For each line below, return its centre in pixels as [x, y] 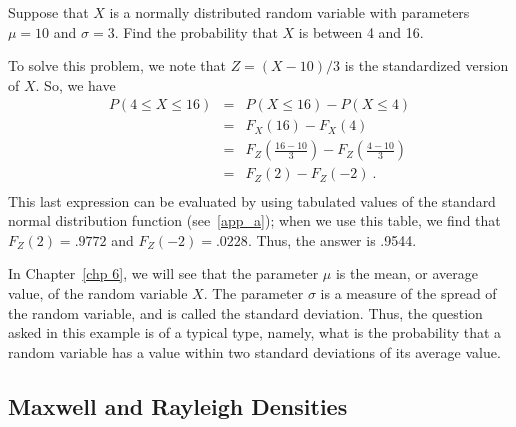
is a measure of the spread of [408, 292]
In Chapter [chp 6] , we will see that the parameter [163, 273]
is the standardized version [426, 65]
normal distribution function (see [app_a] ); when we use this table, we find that [254, 220]
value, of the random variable [98, 292]
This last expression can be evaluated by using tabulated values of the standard [252, 200]
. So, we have [75, 84]
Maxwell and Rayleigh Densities [178, 405]
